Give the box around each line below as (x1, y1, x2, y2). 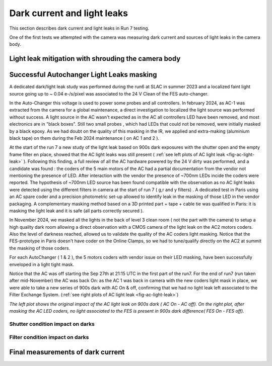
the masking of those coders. (9, 245, 71, 251)
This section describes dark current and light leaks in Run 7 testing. (9, 25, 150, 31)
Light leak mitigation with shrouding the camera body (9, 54, 181, 63)
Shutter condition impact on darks (9, 320, 95, 327)
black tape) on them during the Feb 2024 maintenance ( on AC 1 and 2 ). (9, 135, 160, 141)
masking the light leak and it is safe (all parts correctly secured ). (9, 208, 144, 214)
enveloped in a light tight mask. (9, 261, 75, 267)
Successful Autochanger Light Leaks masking (9, 70, 157, 79)
